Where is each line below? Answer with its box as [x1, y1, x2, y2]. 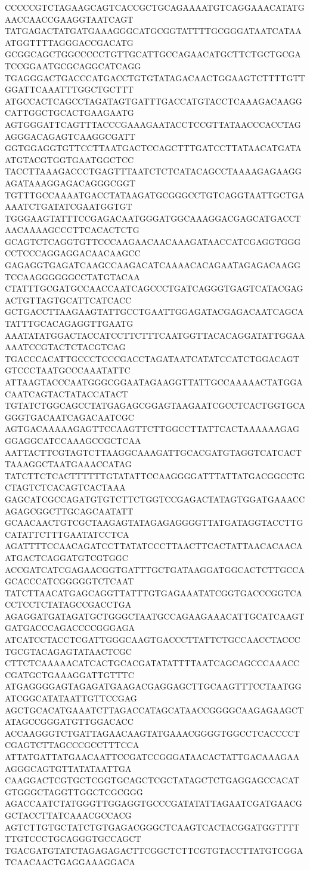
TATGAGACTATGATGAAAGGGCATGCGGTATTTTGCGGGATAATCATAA [5, 24, 302, 37]
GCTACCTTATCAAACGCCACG [5, 808, 132, 821]
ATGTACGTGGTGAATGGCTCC [5, 153, 134, 166]
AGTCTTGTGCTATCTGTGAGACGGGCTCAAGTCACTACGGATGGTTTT [5, 820, 300, 833]
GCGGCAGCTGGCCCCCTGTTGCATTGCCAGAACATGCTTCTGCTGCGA [5, 48, 301, 60]
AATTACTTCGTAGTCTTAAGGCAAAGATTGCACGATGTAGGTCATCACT [5, 446, 302, 458]
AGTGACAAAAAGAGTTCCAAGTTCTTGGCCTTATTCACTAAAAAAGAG [5, 422, 299, 435]
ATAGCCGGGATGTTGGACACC [5, 715, 134, 728]
